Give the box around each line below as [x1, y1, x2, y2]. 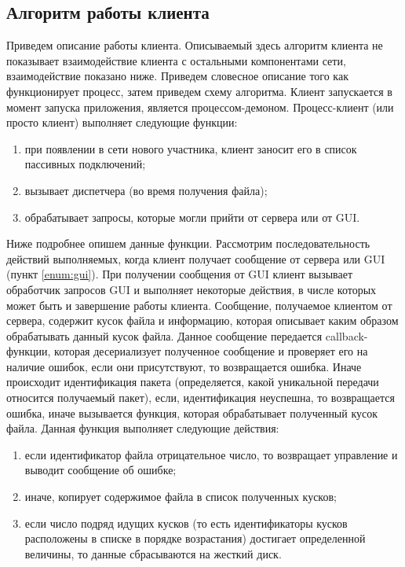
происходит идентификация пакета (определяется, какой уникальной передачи [6, 374, 379, 390]
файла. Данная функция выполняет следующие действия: [6, 420, 279, 436]
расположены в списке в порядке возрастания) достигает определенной [24, 530, 366, 547]
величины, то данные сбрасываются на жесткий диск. [24, 545, 282, 561]
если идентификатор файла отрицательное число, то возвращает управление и [24, 446, 398, 462]
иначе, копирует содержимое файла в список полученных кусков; [24, 488, 337, 505]
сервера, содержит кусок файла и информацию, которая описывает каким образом [6, 312, 399, 329]
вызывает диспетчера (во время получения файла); [24, 182, 268, 198]
